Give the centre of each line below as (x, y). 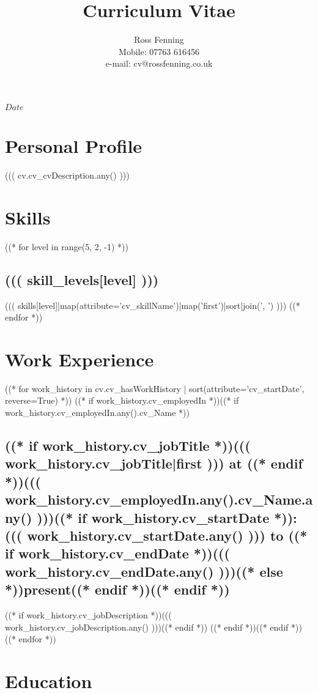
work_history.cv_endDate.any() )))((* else (144, 571)
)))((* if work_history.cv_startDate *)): (167, 517)
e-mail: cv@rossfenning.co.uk (159, 63)
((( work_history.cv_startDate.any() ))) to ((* (156, 535)
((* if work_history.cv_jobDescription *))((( (88, 614)
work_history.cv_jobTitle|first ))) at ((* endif (154, 463)
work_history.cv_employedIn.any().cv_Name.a (159, 499)
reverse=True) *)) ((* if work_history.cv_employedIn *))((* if (122, 400)
